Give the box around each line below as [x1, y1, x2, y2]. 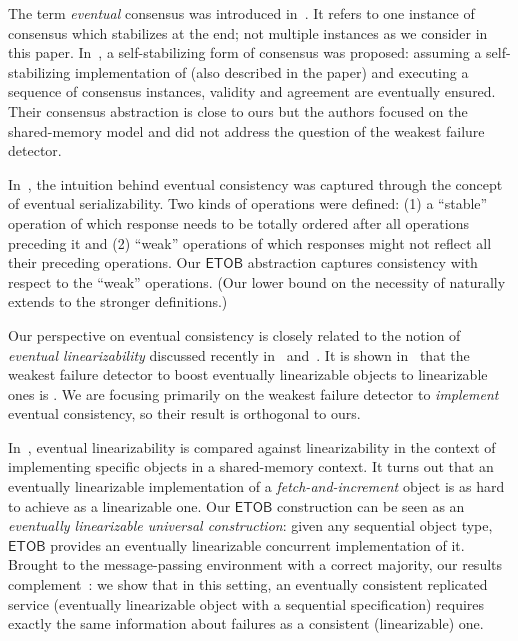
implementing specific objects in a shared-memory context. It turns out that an [8, 456, 494, 477]
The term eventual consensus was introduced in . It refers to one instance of [8, 3, 475, 23]
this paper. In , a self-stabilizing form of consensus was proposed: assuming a [8, 42, 482, 63]
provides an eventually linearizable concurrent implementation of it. [50, 534, 465, 555]
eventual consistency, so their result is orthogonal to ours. [8, 403, 361, 424]
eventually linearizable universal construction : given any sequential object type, [8, 515, 493, 536]
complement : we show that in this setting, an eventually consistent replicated [8, 574, 488, 595]
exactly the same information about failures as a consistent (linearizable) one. [8, 613, 484, 634]
